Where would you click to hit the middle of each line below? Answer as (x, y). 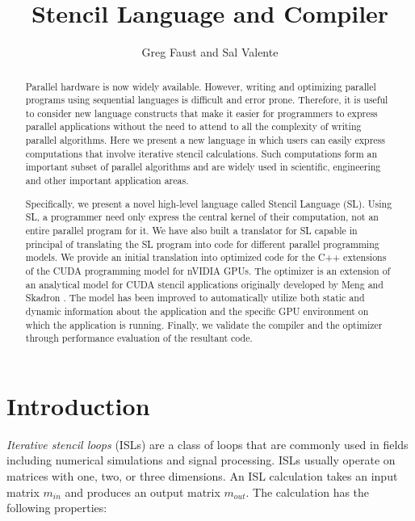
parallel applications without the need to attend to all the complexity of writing (193, 126)
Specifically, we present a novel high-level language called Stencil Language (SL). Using (209, 203)
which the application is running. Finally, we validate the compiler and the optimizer (204, 324)
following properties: (57, 508)
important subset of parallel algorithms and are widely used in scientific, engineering (203, 167)
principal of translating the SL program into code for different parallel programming (202, 244)
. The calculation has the (308, 492)
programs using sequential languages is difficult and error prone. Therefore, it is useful (207, 100)
